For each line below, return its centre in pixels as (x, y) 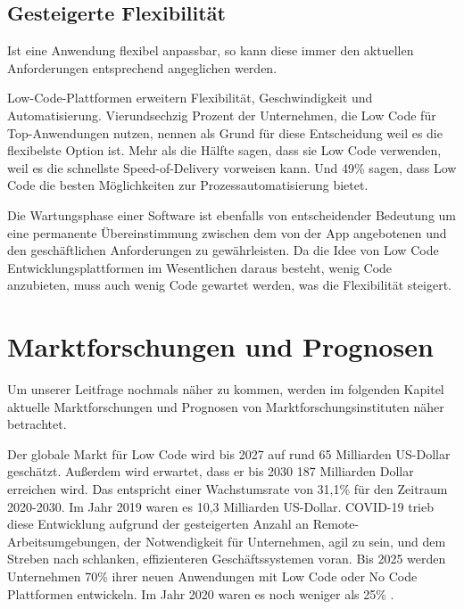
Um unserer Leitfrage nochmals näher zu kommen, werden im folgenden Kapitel (226, 389)
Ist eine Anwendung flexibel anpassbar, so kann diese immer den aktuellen (211, 50)
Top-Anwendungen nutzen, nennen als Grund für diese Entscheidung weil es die (225, 132)
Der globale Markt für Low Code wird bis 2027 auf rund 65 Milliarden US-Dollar (229, 453)
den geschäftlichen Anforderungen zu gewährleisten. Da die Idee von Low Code (223, 250)
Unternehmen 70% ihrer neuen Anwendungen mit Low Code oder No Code (212, 576)
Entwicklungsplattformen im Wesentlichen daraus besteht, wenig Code (200, 267)
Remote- (336, 524)
